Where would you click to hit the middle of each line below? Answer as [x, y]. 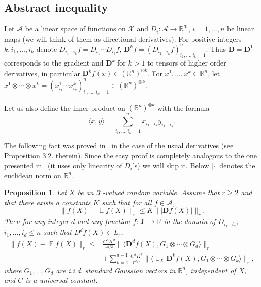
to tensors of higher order [187, 63]
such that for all [127, 202]
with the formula [183, 107]
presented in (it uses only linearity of [63, 165]
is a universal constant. [62, 280]
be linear [240, 29]
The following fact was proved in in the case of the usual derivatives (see [119, 145]
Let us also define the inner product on [65, 107]
